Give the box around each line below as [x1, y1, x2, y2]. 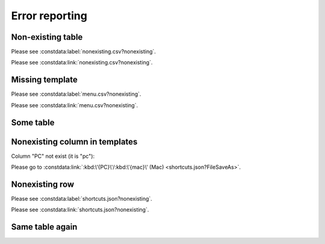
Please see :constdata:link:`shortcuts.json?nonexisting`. [11, 206, 149, 213]
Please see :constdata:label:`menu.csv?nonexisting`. [11, 90, 141, 98]
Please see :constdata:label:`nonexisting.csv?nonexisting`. [11, 48, 156, 55]
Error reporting [11, 9, 87, 22]
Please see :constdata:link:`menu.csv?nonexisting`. [11, 101, 138, 108]
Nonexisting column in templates [11, 136, 138, 147]
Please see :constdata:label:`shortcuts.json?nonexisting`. [11, 195, 153, 202]
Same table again [11, 222, 78, 232]
